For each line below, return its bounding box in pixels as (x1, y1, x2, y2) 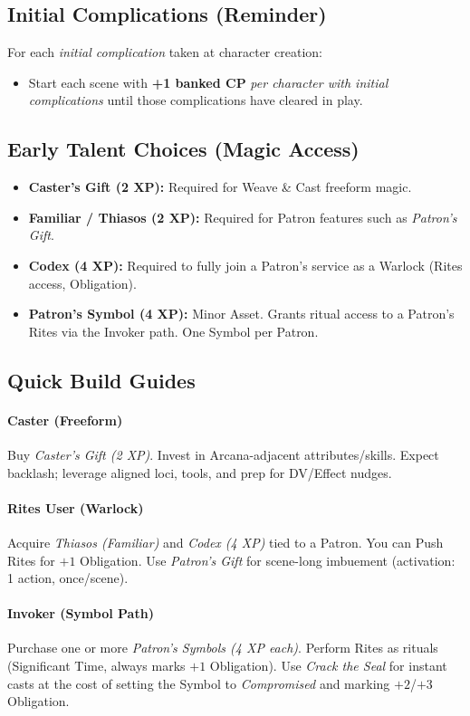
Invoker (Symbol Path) (7, 604, 154, 623)
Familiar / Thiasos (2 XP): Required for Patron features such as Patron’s (28, 207, 457, 226)
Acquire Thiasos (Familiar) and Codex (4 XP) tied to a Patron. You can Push (7, 532, 444, 551)
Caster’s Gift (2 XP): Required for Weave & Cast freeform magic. (28, 177, 412, 196)
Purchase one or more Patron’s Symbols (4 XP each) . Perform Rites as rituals (7, 638, 438, 657)
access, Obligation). (28, 273, 137, 292)
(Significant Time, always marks (7, 656, 186, 675)
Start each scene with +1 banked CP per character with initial (28, 72, 388, 91)
